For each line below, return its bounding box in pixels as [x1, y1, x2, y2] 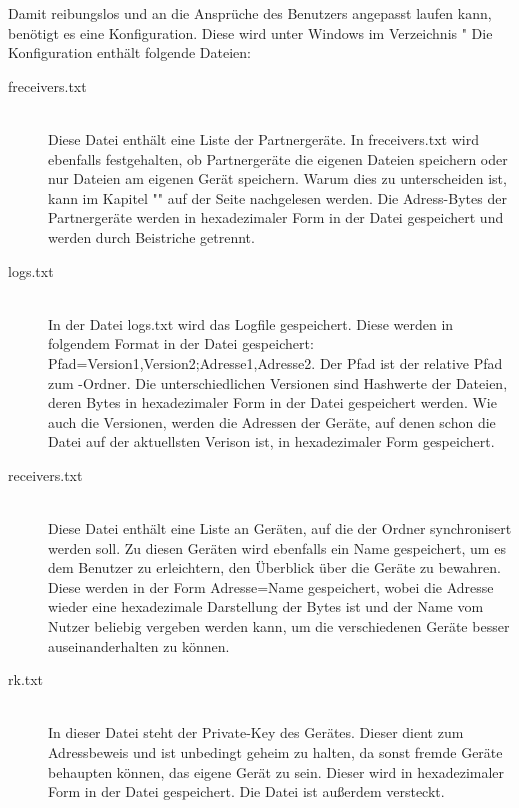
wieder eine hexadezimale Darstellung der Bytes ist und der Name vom [48, 596, 484, 617]
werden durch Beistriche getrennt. [48, 226, 255, 247]
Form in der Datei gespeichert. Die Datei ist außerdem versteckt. [48, 781, 445, 802]
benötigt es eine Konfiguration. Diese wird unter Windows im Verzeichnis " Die [8, 22, 493, 43]
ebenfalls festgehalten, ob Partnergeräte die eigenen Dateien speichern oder [48, 148, 508, 169]
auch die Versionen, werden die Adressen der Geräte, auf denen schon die [48, 411, 496, 432]
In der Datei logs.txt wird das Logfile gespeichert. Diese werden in [48, 313, 454, 334]
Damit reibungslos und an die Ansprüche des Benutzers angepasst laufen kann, [8, 3, 492, 23]
